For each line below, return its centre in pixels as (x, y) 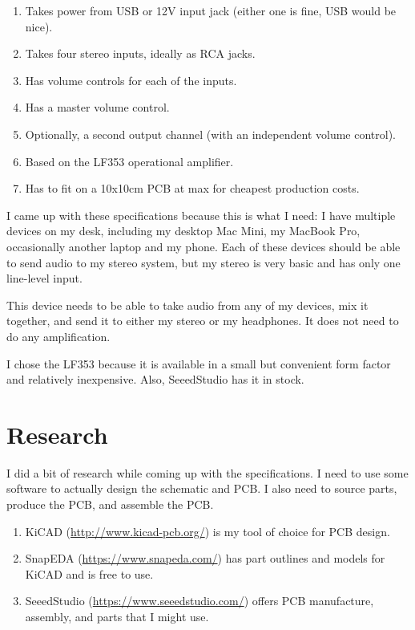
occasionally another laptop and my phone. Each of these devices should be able (203, 246)
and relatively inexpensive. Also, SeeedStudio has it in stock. (155, 379)
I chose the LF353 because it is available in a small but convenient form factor (199, 363)
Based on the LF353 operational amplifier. (129, 161)
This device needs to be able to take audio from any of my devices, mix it (187, 305)
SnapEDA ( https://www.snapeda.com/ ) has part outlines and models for (205, 558)
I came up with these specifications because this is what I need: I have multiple (201, 215)
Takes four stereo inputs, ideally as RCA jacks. (140, 53)
